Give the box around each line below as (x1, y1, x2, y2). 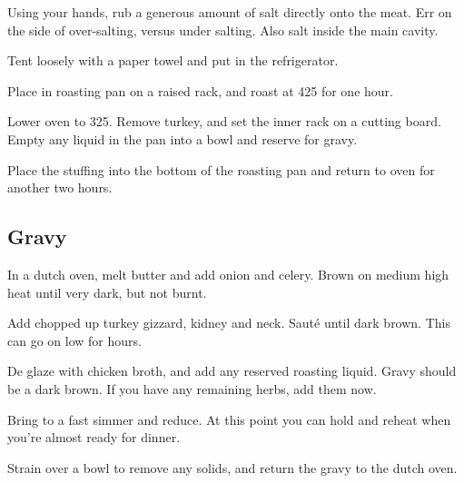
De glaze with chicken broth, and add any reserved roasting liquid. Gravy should (7, 361, 457, 380)
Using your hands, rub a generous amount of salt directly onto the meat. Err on (7, 3, 452, 21)
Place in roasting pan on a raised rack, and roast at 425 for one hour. (7, 81, 393, 100)
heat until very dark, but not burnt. (7, 282, 207, 301)
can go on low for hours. (7, 330, 142, 350)
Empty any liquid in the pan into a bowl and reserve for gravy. (7, 129, 358, 148)
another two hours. (7, 178, 113, 197)
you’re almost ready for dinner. (7, 428, 181, 447)
